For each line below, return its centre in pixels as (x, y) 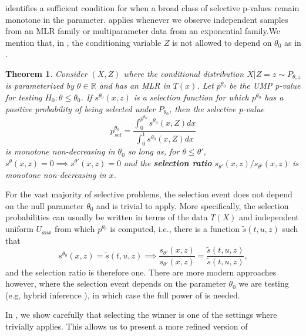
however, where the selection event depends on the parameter (116, 283)
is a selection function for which (191, 97)
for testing (24, 97)
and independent (269, 217)
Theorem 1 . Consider (46, 73)
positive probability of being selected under (80, 108)
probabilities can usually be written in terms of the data (107, 217)
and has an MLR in (134, 85)
